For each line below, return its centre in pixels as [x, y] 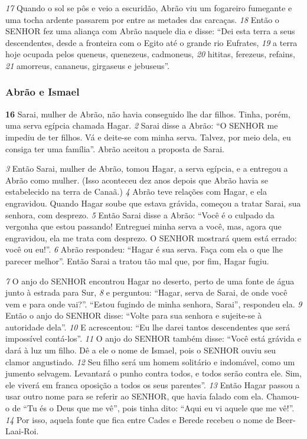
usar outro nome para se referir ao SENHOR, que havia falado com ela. [135, 396]
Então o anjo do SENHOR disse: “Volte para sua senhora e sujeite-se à [134, 315]
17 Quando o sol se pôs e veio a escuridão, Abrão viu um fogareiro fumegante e [149, 8]
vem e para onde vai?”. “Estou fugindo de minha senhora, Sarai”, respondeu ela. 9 [154, 304]
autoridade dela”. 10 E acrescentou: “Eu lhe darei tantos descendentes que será [148, 327]
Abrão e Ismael [43, 92]
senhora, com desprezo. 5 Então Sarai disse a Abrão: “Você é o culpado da [140, 214]
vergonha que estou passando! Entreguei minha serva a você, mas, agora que [143, 226]
